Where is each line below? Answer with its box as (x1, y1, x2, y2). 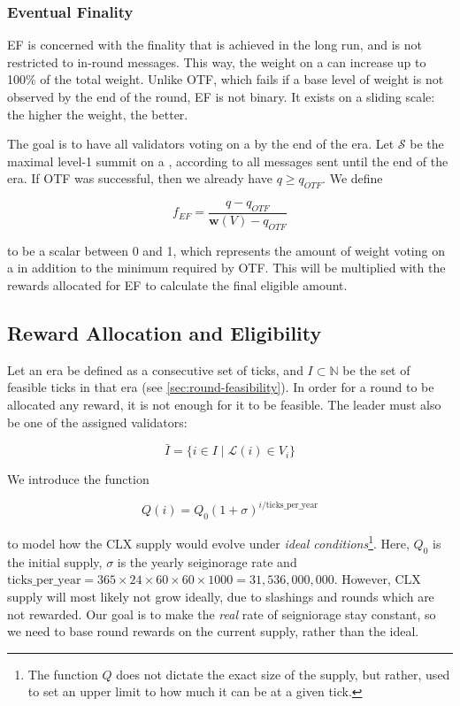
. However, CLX (333, 570, 421, 588)
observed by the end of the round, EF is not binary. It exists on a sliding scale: (7, 88, 435, 105)
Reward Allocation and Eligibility (7, 318, 322, 346)
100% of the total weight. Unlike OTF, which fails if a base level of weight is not (7, 70, 444, 88)
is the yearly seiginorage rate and (117, 552, 297, 571)
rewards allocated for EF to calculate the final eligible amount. (7, 275, 348, 294)
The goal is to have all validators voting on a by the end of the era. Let (7, 134, 395, 153)
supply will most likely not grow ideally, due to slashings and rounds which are (7, 587, 434, 605)
